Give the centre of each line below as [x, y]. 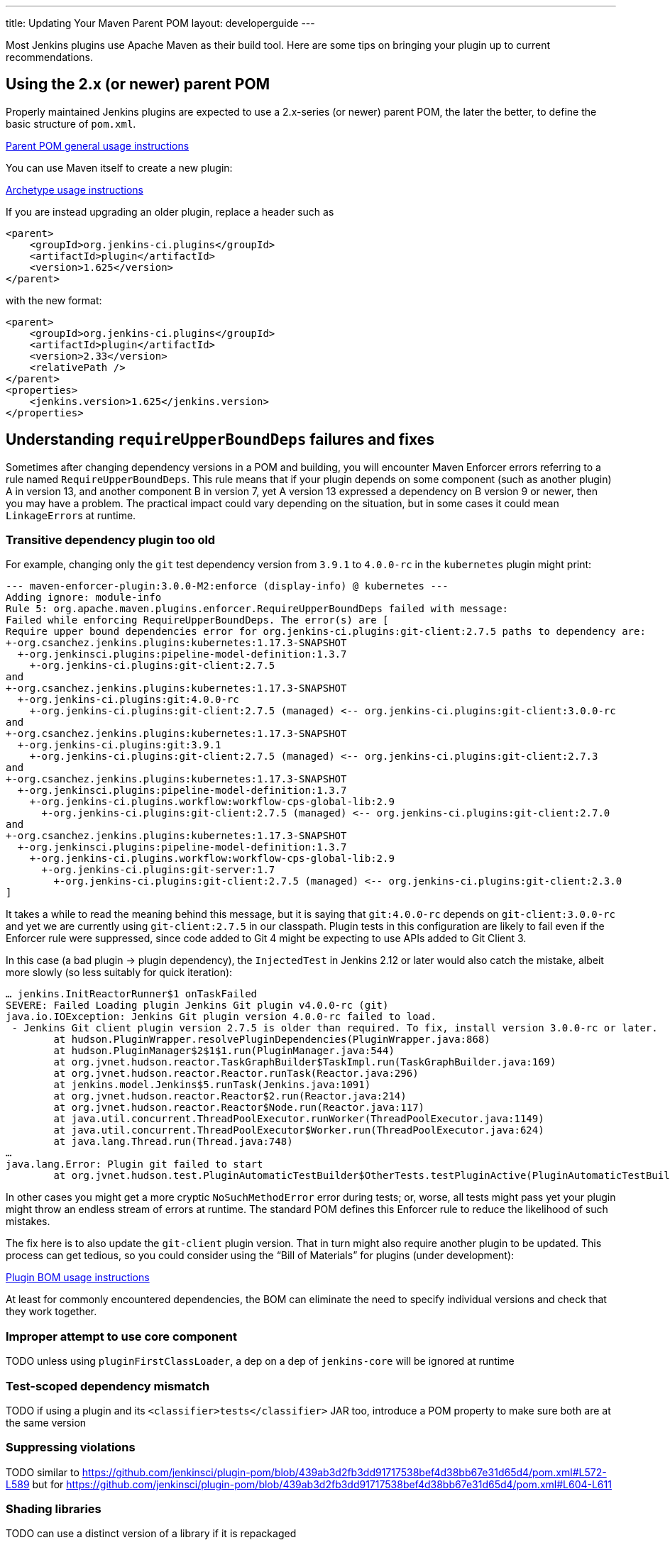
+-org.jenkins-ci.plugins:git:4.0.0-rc [128, 700]
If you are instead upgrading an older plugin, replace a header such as [170, 211]
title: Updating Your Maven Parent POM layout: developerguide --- [160, 23]
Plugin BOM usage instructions [78, 1278]
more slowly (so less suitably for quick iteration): [119, 973]
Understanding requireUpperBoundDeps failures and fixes [220, 440]
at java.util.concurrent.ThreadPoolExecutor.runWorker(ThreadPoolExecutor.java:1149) [299, 1119]
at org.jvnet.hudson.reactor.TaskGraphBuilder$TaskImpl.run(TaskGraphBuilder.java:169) [305, 1062]
